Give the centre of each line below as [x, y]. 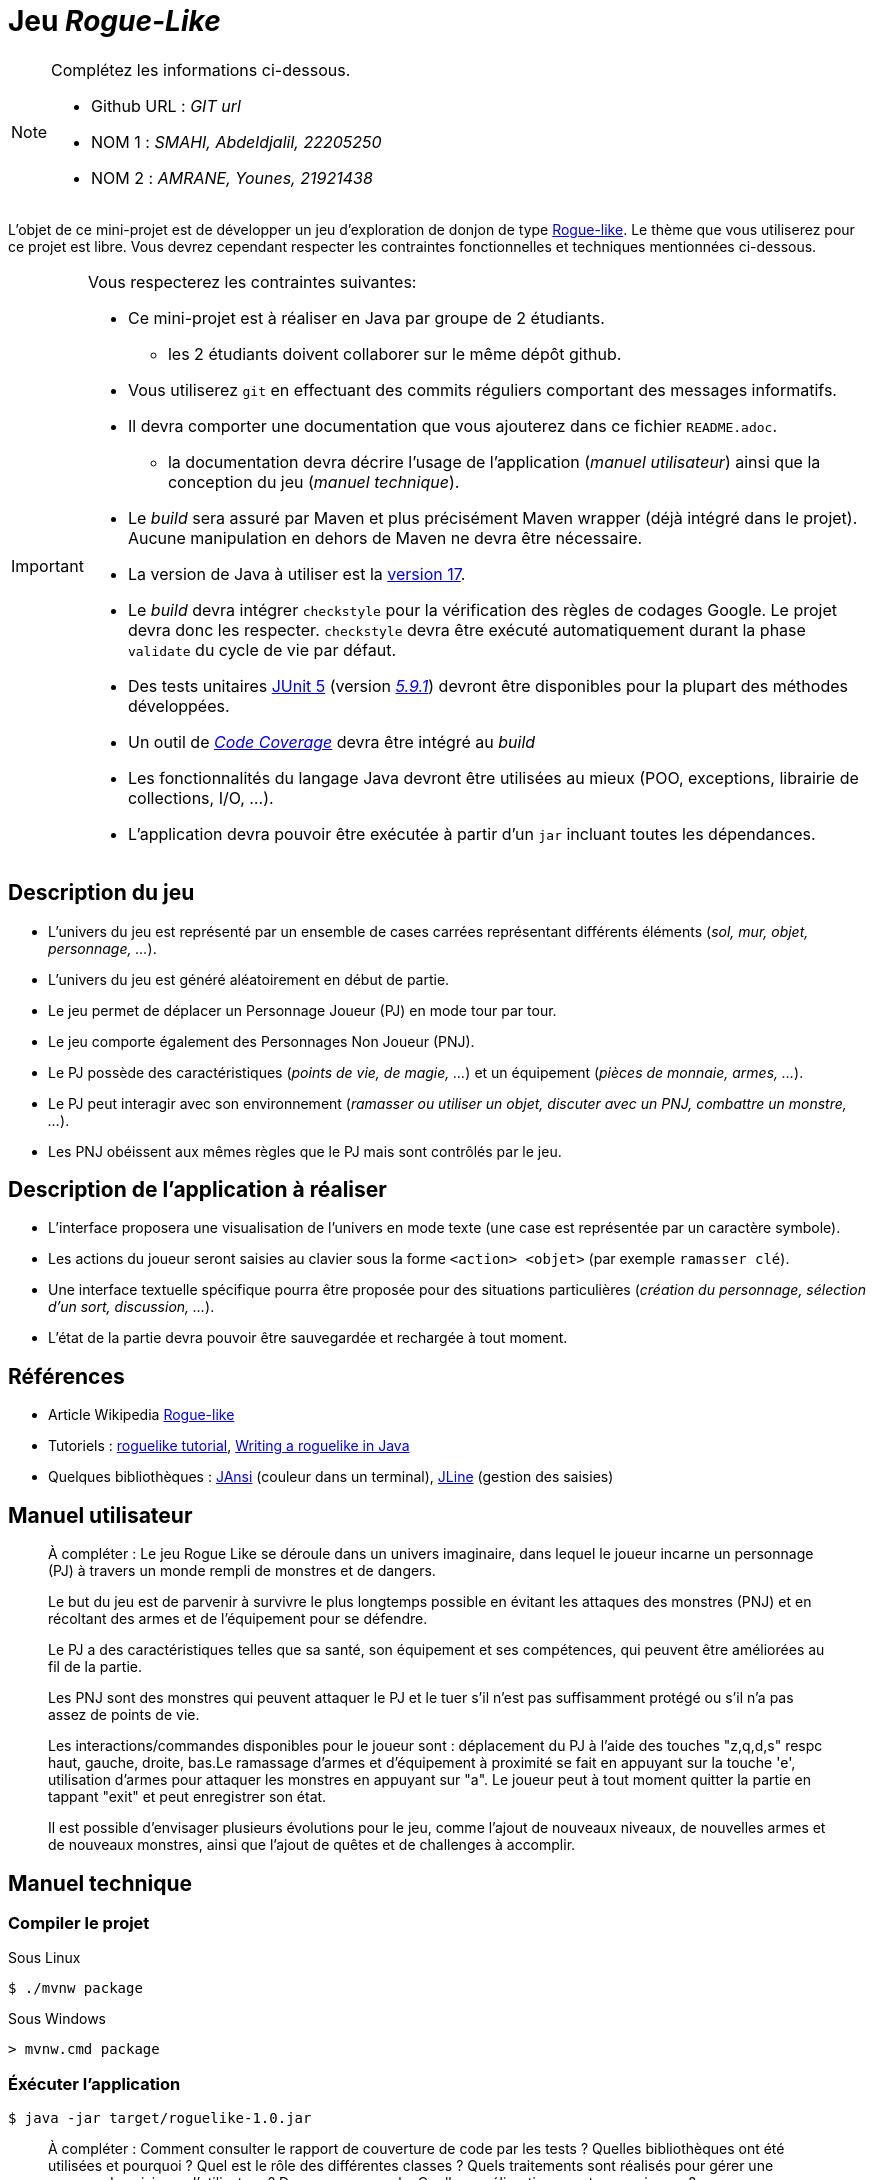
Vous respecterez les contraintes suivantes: [252, 281]
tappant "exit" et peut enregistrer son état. [187, 1797]
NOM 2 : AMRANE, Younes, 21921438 [232, 177]
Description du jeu [101, 893]
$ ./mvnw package [75, 1988]
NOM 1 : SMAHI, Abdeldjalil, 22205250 [236, 141]
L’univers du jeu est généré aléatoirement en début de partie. [249, 979]
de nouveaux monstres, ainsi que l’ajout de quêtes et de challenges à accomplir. [312, 1845]
